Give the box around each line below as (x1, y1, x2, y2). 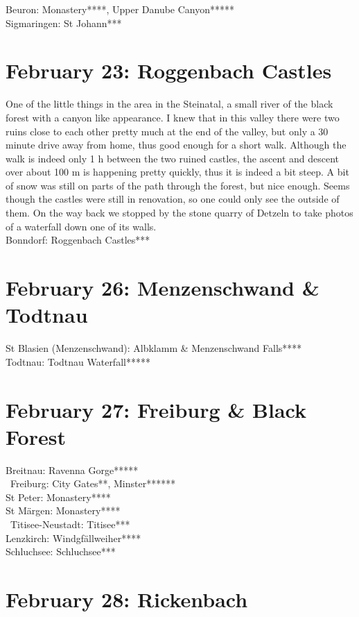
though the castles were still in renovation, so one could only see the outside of (6, 192, 340, 206)
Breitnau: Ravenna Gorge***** (6, 462, 139, 477)
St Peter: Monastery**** (6, 489, 111, 504)
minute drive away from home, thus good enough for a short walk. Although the (6, 137, 347, 152)
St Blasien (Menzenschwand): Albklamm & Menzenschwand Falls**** (6, 341, 302, 355)
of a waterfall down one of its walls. (6, 219, 157, 233)
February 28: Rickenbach (6, 585, 248, 613)
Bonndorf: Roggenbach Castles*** (6, 233, 150, 247)
